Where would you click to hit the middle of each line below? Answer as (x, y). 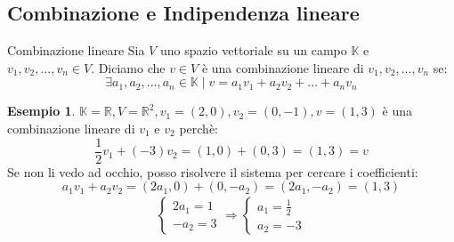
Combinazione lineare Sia (76, 50)
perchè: (199, 128)
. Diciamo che (128, 67)
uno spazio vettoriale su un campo (253, 50)
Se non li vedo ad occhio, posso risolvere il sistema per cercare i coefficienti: (213, 171)
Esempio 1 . (41, 111)
